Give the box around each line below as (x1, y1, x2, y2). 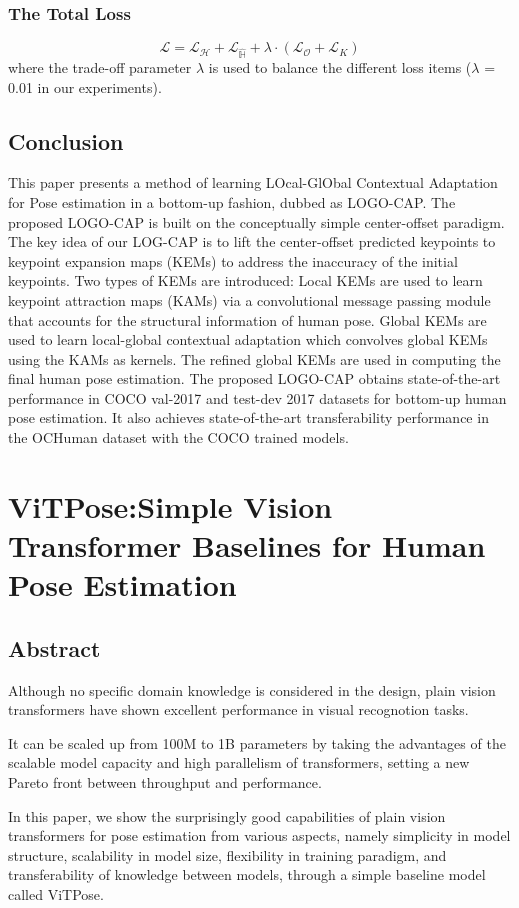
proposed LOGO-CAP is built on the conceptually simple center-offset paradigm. (8, 211, 505, 232)
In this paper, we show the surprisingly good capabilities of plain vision (8, 805, 446, 826)
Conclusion (8, 125, 124, 156)
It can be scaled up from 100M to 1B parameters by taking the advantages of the (8, 732, 506, 753)
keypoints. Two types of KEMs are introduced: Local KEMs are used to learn (8, 270, 483, 291)
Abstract (8, 632, 101, 663)
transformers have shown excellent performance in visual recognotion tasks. (8, 699, 469, 720)
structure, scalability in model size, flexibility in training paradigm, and (8, 844, 447, 865)
